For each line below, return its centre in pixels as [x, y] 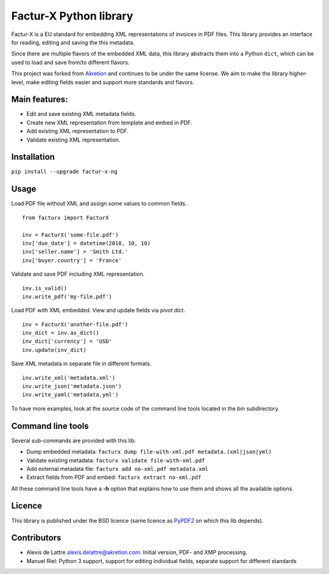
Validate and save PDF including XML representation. [78, 274]
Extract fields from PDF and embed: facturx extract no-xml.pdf [114, 477]
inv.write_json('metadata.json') [72, 386]
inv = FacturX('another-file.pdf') [75, 324]
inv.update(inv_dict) [54, 350]
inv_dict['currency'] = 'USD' [67, 341]
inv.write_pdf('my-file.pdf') [67, 296]
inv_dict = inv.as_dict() [61, 333]
